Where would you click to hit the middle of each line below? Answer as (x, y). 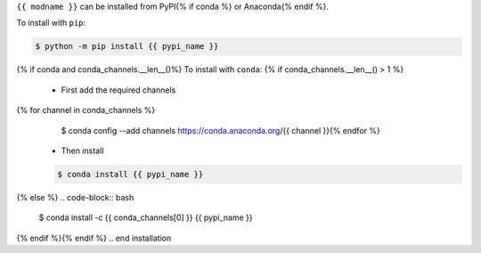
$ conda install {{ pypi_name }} (130, 174)
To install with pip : (51, 23)
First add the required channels (118, 90)
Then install (82, 151)
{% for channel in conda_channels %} (86, 110)
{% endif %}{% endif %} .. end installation (94, 238)
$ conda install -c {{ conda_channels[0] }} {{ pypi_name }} (146, 217)
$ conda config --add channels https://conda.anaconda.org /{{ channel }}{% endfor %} (220, 130)
